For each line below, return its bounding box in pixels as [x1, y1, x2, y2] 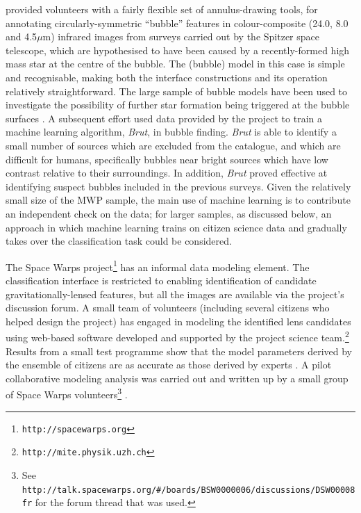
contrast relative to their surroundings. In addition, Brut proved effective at [6, 165, 328, 180]
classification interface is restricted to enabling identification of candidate [6, 272, 317, 287]
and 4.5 [6, 29, 37, 44]
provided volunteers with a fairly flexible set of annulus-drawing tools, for [6, 2, 318, 16]
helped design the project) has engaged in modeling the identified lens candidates [6, 313, 351, 328]
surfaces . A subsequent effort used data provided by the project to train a [6, 111, 322, 125]
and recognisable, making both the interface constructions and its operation [6, 70, 328, 84]
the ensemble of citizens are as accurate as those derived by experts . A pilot [6, 357, 332, 372]
